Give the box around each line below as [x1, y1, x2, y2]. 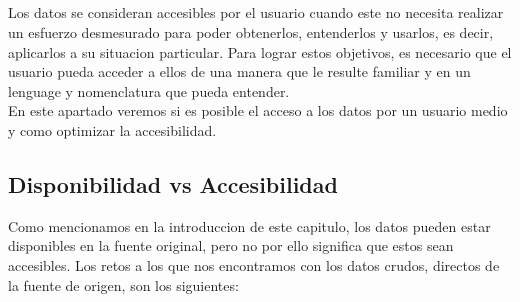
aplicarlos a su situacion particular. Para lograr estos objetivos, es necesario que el [8, 41, 512, 62]
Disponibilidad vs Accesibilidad [8, 168, 338, 199]
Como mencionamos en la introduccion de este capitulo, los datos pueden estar [8, 215, 491, 236]
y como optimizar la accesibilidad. [8, 119, 217, 140]
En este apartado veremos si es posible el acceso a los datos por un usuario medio [8, 100, 508, 121]
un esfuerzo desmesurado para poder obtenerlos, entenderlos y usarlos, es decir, [8, 21, 494, 42]
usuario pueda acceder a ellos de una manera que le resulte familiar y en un [8, 61, 471, 82]
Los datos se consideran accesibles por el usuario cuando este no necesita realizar [8, 2, 504, 23]
